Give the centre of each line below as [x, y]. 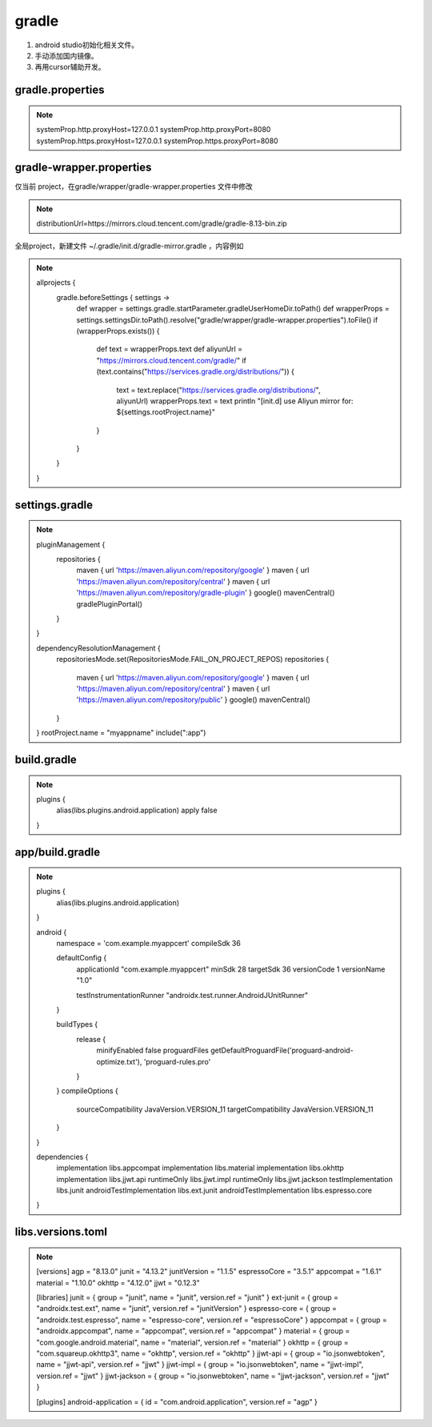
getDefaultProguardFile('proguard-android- [282, 1050]
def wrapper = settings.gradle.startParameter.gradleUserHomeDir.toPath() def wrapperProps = [233, 309]
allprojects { [56, 283]
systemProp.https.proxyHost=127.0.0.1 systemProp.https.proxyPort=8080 [158, 141]
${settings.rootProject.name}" [166, 412]
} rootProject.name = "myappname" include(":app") [121, 733]
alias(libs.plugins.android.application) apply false [137, 810]
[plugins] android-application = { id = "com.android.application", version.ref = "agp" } [177, 1401]
